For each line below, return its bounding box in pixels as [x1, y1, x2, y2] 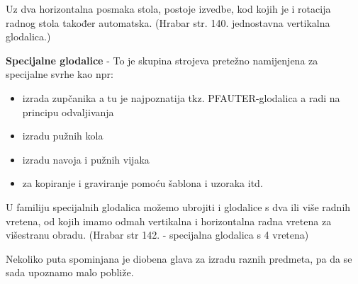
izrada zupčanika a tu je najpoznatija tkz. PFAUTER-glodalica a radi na [22, 90, 340, 105]
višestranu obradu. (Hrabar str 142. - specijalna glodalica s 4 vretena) [6, 227, 309, 242]
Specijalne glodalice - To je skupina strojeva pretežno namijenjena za [6, 52, 318, 67]
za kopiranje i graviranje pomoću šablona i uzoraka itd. [22, 176, 263, 191]
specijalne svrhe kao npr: [6, 67, 113, 81]
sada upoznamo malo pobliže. [6, 265, 134, 280]
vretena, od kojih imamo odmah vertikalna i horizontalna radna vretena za [6, 213, 332, 228]
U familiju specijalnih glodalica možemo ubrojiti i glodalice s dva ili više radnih [6, 199, 351, 214]
